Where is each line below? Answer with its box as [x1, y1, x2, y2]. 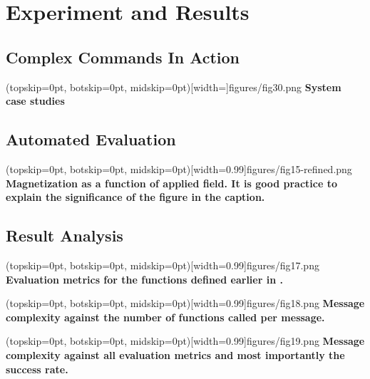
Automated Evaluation [6, 128, 176, 150]
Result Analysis [6, 224, 123, 246]
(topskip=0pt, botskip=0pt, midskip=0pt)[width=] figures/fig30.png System [6, 79, 341, 94]
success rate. [6, 361, 68, 376]
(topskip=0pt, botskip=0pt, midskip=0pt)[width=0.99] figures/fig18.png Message [6, 296, 365, 311]
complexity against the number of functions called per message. [6, 309, 325, 324]
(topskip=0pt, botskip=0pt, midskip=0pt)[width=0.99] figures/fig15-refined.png [6, 161, 352, 176]
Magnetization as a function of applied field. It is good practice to [6, 175, 338, 190]
